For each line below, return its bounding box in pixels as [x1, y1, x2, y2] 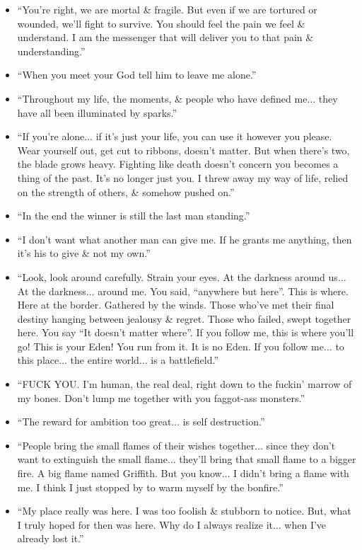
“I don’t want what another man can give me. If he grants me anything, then [17, 231, 352, 246]
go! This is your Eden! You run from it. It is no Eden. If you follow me [17, 338, 324, 353]
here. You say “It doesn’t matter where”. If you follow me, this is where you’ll [17, 325, 354, 340]
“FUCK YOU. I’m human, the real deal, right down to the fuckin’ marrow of [17, 377, 352, 391]
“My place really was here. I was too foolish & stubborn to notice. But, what [17, 503, 351, 518]
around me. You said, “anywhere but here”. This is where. [98, 283, 349, 298]
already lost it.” [17, 531, 84, 546]
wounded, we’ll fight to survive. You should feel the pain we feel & [17, 16, 305, 30]
